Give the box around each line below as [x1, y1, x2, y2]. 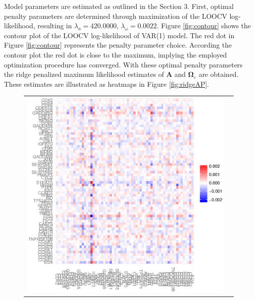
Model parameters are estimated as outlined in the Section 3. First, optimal [4, 1, 234, 11]
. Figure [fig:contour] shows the [156, 20, 251, 31]
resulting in [37, 20, 72, 31]
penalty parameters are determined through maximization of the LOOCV [4, 10, 227, 21]
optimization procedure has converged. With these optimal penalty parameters [4, 59, 243, 69]
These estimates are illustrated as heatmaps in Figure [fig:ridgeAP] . [4, 78, 209, 89]
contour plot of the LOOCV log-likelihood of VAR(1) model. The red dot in [4, 30, 235, 40]
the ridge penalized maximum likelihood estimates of [4, 69, 164, 79]
